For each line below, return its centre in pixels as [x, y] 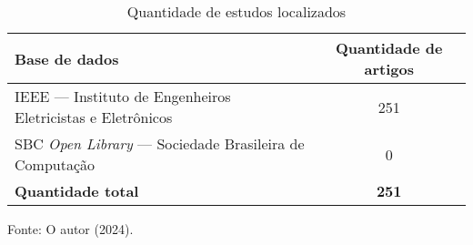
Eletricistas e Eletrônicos [94, 117]
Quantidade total [77, 191]
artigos [389, 69]
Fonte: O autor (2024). [70, 229]
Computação [55, 164]
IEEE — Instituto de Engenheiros [123, 96]
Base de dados [67, 58]
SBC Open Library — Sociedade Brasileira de [160, 143]
